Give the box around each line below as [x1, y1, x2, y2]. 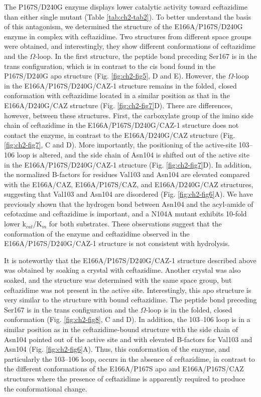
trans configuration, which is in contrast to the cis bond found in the [4, 60, 216, 71]
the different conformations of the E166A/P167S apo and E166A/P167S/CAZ [4, 363, 244, 374]
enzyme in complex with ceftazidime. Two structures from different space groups [4, 31, 251, 41]
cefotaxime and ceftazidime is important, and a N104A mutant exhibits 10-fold [4, 208, 247, 219]
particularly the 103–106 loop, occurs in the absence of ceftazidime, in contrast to [4, 353, 255, 364]
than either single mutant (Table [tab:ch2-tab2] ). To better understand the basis [4, 11, 251, 22]
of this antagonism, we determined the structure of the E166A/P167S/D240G [4, 21, 243, 32]
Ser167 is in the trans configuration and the [4, 304, 139, 314]
